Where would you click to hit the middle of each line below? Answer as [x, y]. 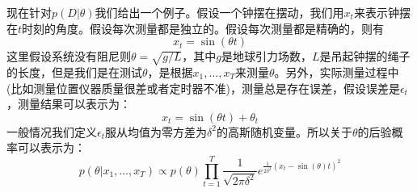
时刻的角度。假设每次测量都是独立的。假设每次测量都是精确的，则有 [203, 28]
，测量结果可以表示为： [69, 104]
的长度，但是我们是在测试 [74, 71]
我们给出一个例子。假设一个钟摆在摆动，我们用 [219, 12]
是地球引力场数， [266, 56]
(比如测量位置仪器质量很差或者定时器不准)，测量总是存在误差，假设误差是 [203, 88]
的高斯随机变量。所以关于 [284, 131]
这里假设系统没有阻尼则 [69, 56]
